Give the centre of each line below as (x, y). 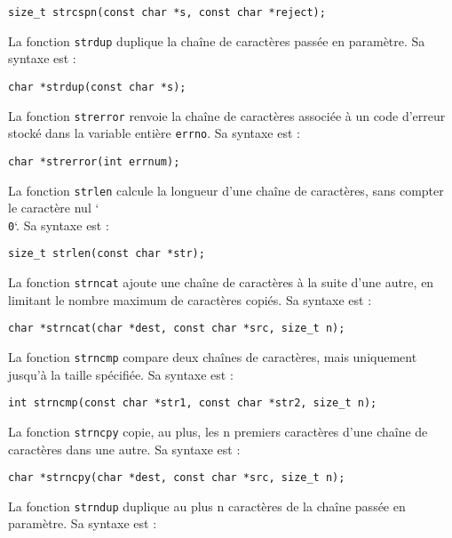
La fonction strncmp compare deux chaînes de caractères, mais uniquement (213, 357)
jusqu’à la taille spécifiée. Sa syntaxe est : (121, 374)
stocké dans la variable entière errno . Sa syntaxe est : (154, 133)
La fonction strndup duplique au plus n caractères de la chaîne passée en (207, 506)
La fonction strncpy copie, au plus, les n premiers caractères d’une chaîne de (218, 431)
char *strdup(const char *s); (97, 87)
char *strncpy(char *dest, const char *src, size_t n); (177, 478)
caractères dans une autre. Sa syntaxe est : (124, 449)
